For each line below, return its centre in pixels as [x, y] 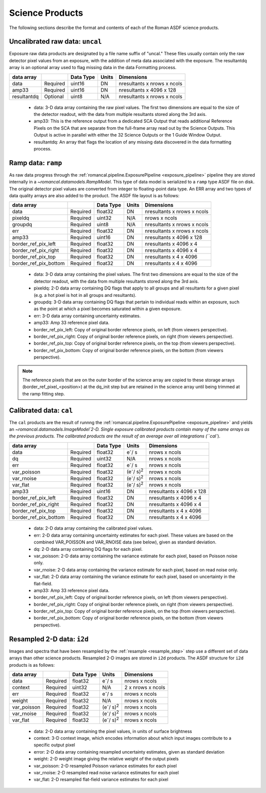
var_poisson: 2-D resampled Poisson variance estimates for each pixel [105, 766]
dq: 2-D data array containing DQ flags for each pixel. [88, 549]
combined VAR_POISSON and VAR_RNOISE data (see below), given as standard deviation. [125, 542]
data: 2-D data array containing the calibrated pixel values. [93, 528]
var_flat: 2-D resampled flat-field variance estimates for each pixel [101, 780]
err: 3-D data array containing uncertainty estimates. [87, 316]
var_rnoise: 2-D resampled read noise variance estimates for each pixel [106, 772]
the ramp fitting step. [44, 394]
